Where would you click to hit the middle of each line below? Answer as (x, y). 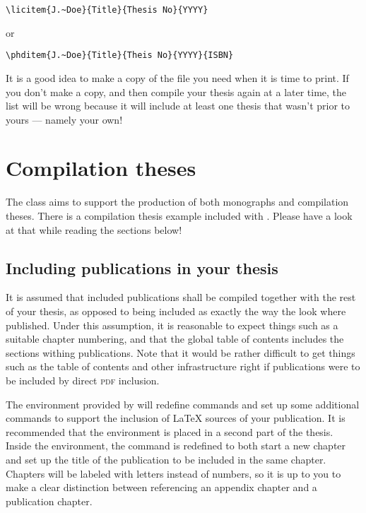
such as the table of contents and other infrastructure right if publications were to (183, 366)
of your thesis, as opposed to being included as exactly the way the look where (176, 311)
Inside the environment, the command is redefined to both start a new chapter (176, 446)
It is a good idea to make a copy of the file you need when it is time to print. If (177, 77)
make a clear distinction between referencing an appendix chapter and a (161, 487)
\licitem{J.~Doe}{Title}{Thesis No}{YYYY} (107, 10)
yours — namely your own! (64, 119)
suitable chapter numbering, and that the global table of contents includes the (175, 339)
